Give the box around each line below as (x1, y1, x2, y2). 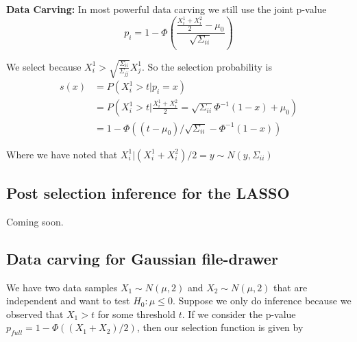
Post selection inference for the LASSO (6, 182, 290, 203)
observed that (6, 306, 64, 321)
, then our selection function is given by (136, 320, 304, 334)
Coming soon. (6, 214, 64, 228)
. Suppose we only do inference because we (172, 293, 352, 308)
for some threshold (97, 306, 176, 321)
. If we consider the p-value (182, 306, 296, 321)
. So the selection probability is (142, 59, 273, 73)
